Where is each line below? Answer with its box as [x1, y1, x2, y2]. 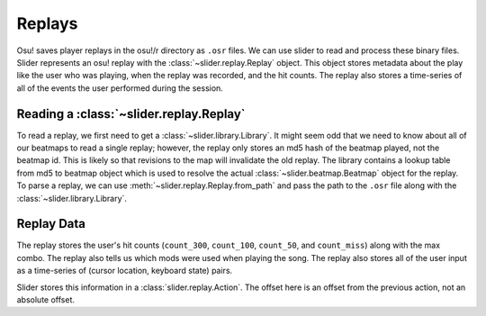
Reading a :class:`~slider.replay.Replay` [16, 106, 246, 122]
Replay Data [16, 216, 85, 231]
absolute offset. [16, 294, 76, 305]
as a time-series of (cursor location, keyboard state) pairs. [16, 266, 233, 276]
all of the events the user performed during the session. [16, 82, 224, 94]
